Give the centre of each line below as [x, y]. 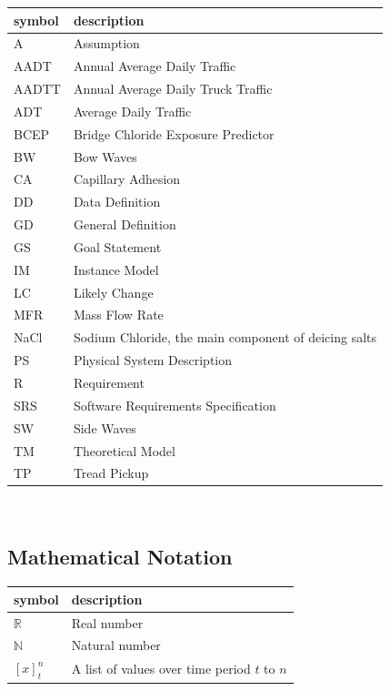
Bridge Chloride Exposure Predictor [174, 133]
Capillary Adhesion [127, 179]
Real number [107, 622]
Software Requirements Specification [175, 405]
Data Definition [117, 202]
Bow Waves [105, 156]
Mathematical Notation [120, 557]
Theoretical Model [124, 450]
